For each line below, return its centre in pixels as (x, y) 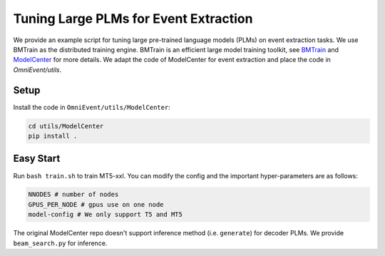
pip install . (53, 136)
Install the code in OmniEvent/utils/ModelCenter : (92, 107)
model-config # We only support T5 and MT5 (106, 215)
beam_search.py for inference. (60, 243)
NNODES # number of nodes (73, 195)
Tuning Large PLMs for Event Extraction (133, 19)
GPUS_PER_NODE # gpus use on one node (96, 204)
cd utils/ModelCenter (66, 126)
